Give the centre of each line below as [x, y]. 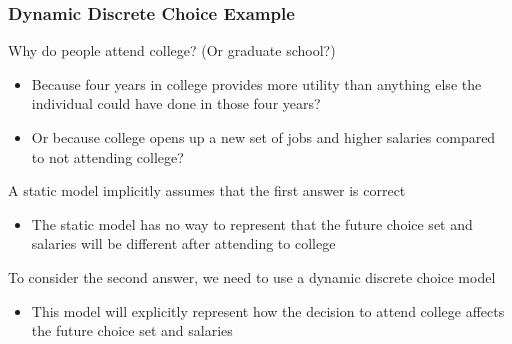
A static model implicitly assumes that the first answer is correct [207, 190]
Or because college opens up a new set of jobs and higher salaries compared [263, 137]
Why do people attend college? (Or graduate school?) [172, 50]
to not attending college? [107, 156]
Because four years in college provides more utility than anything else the [256, 83]
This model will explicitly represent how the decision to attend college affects [268, 310]
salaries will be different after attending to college [183, 243]
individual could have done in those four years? [176, 103]
